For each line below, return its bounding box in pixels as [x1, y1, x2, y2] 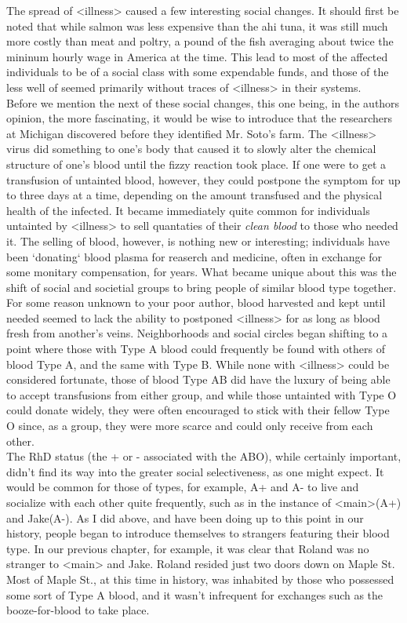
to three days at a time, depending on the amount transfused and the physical [6, 187, 383, 203]
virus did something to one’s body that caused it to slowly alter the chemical [6, 140, 376, 157]
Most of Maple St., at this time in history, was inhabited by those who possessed [6, 570, 394, 587]
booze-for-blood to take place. [6, 602, 150, 618]
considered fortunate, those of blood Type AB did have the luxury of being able [6, 371, 391, 388]
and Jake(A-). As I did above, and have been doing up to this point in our [6, 509, 364, 526]
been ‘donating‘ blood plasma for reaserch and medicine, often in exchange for [6, 248, 383, 264]
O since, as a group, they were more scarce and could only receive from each [6, 417, 373, 434]
